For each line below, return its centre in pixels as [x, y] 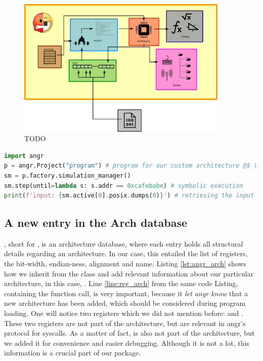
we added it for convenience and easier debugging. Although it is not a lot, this [127, 343]
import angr [24, 156]
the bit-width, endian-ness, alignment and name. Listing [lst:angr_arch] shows [125, 264]
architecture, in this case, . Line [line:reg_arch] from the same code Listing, [121, 283]
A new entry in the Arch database [96, 223]
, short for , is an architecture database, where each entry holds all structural [124, 243]
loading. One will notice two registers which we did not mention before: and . [124, 313]
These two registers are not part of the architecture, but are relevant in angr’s [125, 323]
